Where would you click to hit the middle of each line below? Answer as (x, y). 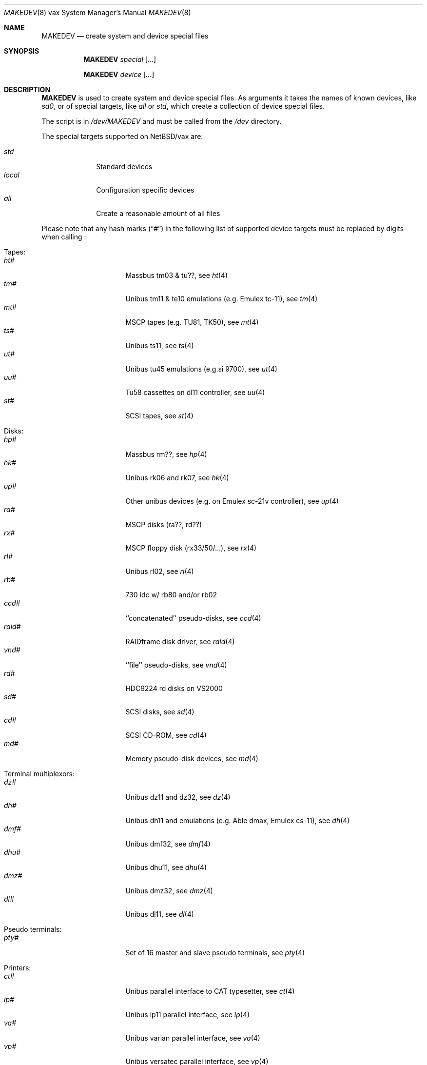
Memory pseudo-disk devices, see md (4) (192, 759)
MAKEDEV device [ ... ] (119, 74)
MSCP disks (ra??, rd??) (164, 524)
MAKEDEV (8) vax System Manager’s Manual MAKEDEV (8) (97, 12)
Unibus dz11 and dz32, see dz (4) (178, 797)
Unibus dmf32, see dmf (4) (168, 844)
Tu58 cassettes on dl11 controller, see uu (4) (195, 392)
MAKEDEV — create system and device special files (125, 36)
